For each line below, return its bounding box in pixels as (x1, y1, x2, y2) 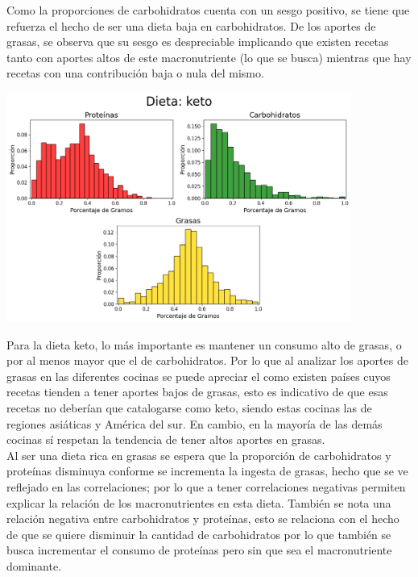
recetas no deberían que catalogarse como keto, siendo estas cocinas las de (6, 399, 372, 416)
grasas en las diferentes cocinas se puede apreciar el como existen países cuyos (6, 367, 391, 384)
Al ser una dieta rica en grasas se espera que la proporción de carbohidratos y (6, 446, 391, 463)
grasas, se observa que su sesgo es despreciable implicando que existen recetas (6, 33, 389, 50)
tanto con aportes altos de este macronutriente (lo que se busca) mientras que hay (6, 48, 412, 65)
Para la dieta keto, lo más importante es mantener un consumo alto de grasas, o (6, 336, 402, 353)
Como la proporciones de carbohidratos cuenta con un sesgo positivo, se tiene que (6, 2, 410, 18)
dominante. (6, 557, 62, 574)
